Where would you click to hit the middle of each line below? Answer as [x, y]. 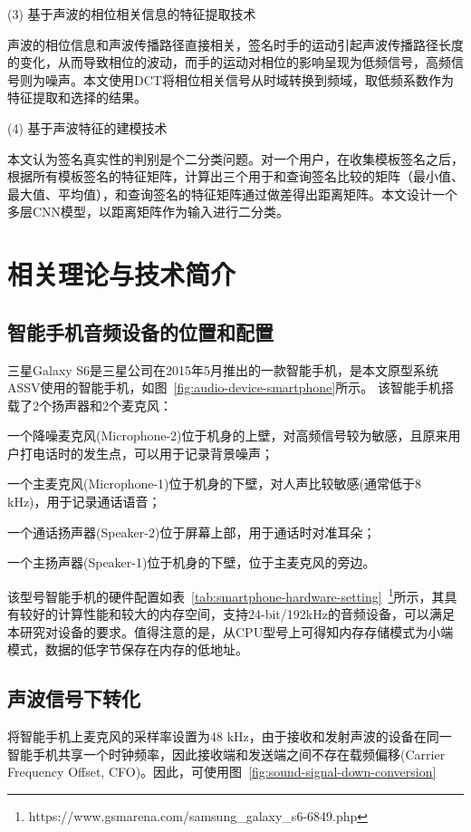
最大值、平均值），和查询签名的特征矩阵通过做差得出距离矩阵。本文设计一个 [232, 193]
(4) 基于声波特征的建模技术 [87, 127]
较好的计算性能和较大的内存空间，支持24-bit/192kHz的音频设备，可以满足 [237, 614]
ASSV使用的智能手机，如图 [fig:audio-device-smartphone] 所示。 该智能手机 [224, 387]
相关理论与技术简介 [122, 274]
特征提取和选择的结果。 [77, 97]
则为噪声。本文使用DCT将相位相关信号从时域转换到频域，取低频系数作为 [236, 79]
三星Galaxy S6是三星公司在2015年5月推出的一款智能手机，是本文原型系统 [223, 369]
